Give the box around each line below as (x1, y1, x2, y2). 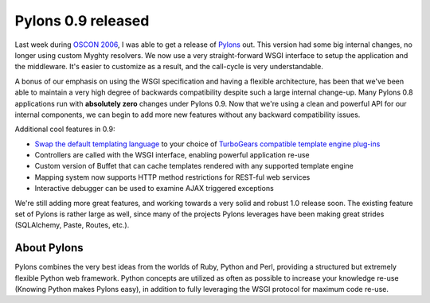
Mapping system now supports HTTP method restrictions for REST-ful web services (34, 172, 311, 182)
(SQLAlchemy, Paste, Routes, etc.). (14, 220, 130, 230)
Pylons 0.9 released (14, 12, 150, 29)
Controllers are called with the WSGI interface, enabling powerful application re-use (34, 150, 310, 160)
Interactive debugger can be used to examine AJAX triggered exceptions (34, 184, 274, 193)
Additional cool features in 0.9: (14, 124, 115, 134)
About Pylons (14, 241, 84, 254)
